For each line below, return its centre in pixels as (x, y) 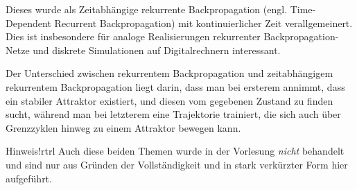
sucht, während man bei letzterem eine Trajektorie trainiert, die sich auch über (173, 114)
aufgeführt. (29, 178)
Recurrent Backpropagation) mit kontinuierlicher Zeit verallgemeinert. (203, 23)
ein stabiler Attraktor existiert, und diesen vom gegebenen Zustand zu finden (169, 100)
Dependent (28, 23)
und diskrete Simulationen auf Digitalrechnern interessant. (157, 50)
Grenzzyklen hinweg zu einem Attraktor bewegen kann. (123, 127)
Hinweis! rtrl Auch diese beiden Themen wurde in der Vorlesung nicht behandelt (175, 151)
